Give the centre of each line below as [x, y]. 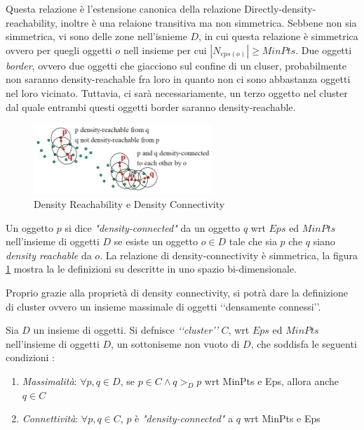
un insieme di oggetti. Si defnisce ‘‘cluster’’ [126, 330]
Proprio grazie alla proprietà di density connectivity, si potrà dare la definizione [177, 293]
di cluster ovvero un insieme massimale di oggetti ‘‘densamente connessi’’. [163, 306]
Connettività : [50, 418]
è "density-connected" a [184, 418]
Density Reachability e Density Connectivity [129, 204]
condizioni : [31, 357]
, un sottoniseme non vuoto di [175, 343]
